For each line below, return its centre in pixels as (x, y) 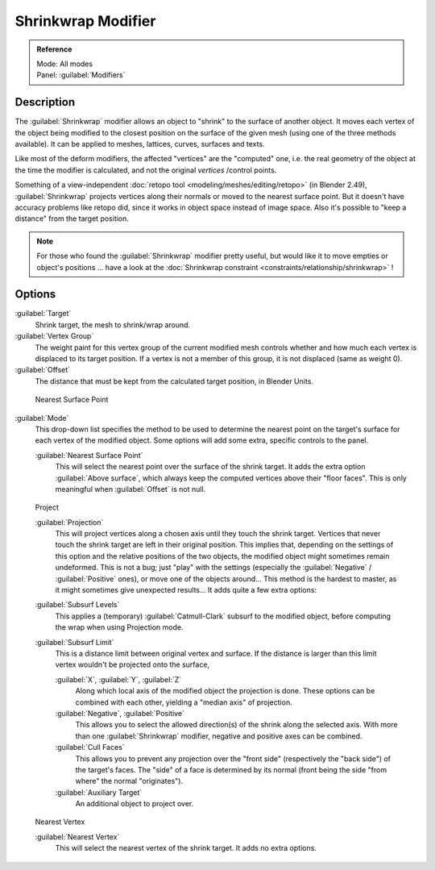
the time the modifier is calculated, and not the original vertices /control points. (146, 170)
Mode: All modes (64, 64)
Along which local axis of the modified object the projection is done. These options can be (225, 691)
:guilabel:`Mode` (42, 418)
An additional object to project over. (135, 804)
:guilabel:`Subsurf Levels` (77, 605)
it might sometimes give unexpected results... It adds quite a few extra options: (186, 590)
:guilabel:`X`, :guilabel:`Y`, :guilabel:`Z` (118, 679)
